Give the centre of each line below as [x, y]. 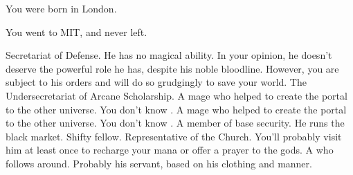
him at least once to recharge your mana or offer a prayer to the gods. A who [170, 150]
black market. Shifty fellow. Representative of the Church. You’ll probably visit [174, 136]
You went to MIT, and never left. [76, 31]
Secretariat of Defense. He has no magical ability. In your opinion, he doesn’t [169, 55]
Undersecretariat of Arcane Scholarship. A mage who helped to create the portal [176, 95]
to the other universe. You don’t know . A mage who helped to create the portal [176, 109]
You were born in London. [61, 8]
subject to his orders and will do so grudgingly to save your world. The [156, 82]
